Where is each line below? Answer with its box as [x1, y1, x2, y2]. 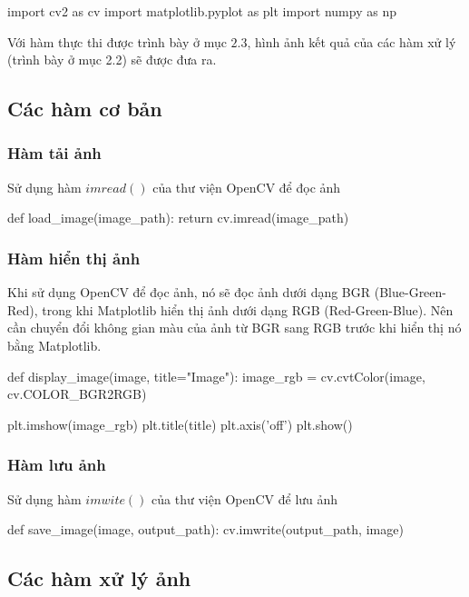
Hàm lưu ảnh [7, 453, 106, 476]
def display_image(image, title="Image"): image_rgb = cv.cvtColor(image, [7, 366, 425, 385]
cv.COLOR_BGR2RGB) [7, 384, 147, 403]
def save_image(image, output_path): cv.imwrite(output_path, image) [7, 520, 404, 539]
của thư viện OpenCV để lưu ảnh [151, 489, 338, 508]
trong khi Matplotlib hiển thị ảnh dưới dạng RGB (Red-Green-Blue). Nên [42, 300, 454, 319]
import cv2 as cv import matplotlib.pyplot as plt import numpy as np [7, 2, 396, 20]
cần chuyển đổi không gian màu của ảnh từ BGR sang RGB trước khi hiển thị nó [7, 318, 462, 337]
